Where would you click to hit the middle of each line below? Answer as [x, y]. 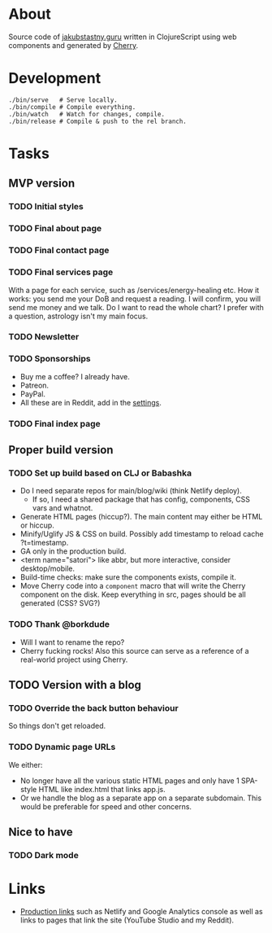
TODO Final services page [61, 272]
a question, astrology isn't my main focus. [78, 316]
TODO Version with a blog [75, 685]
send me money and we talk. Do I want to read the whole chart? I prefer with [136, 307]
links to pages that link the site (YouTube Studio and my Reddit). [127, 920]
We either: [26, 764]
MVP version [42, 184]
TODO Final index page [55, 423]
